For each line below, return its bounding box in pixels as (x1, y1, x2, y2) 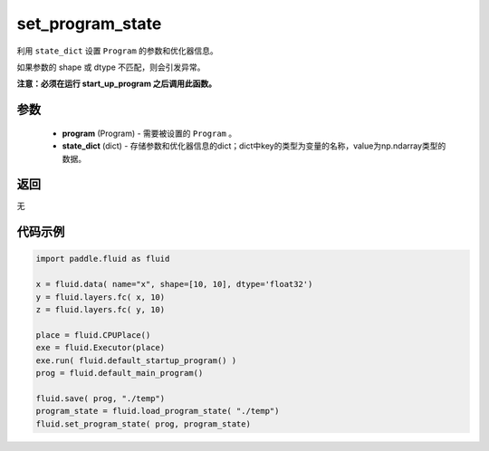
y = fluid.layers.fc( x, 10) (35, 292, 166, 302)
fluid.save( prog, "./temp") (35, 393, 166, 403)
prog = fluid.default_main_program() (35, 368, 204, 378)
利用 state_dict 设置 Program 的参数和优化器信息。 (16, 45, 219, 56)
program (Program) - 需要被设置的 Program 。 (62, 128, 237, 139)
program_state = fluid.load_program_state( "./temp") (35, 406, 280, 417)
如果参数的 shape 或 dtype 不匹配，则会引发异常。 (16, 62, 206, 72)
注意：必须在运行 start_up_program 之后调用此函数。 (16, 78, 217, 90)
